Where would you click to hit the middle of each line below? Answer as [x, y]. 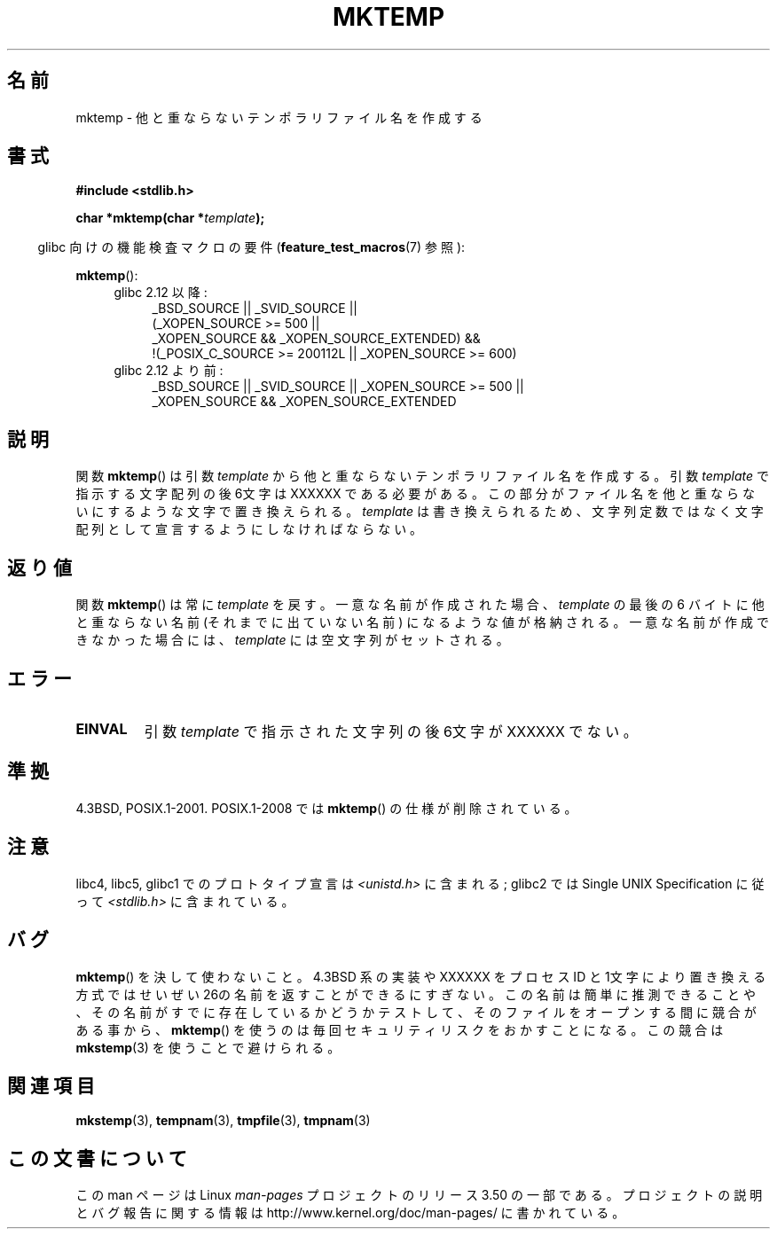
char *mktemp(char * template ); [170, 218]
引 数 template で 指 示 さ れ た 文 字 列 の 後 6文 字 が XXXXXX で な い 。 [391, 731]
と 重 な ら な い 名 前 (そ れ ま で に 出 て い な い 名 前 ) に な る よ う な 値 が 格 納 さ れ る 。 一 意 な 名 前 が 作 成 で [422, 622]
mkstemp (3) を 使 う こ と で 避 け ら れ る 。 [208, 1047]
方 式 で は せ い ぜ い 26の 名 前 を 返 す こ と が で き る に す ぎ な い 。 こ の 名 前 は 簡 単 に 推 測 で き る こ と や [416, 994]
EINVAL [102, 728]
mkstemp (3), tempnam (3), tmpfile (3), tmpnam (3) [223, 1121]
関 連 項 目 [51, 1085]
